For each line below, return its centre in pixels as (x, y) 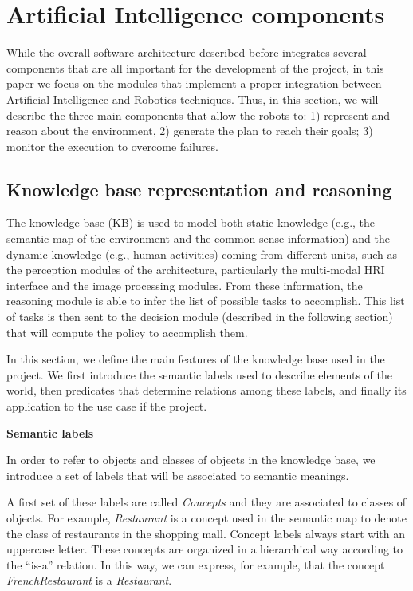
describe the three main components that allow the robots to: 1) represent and (199, 115)
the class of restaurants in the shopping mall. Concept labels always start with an (206, 533)
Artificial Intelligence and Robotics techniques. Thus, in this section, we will (193, 99)
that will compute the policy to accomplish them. (127, 332)
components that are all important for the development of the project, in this (195, 67)
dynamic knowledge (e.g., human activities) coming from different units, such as (202, 254)
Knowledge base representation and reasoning (199, 189)
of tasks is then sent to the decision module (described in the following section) (200, 317)
